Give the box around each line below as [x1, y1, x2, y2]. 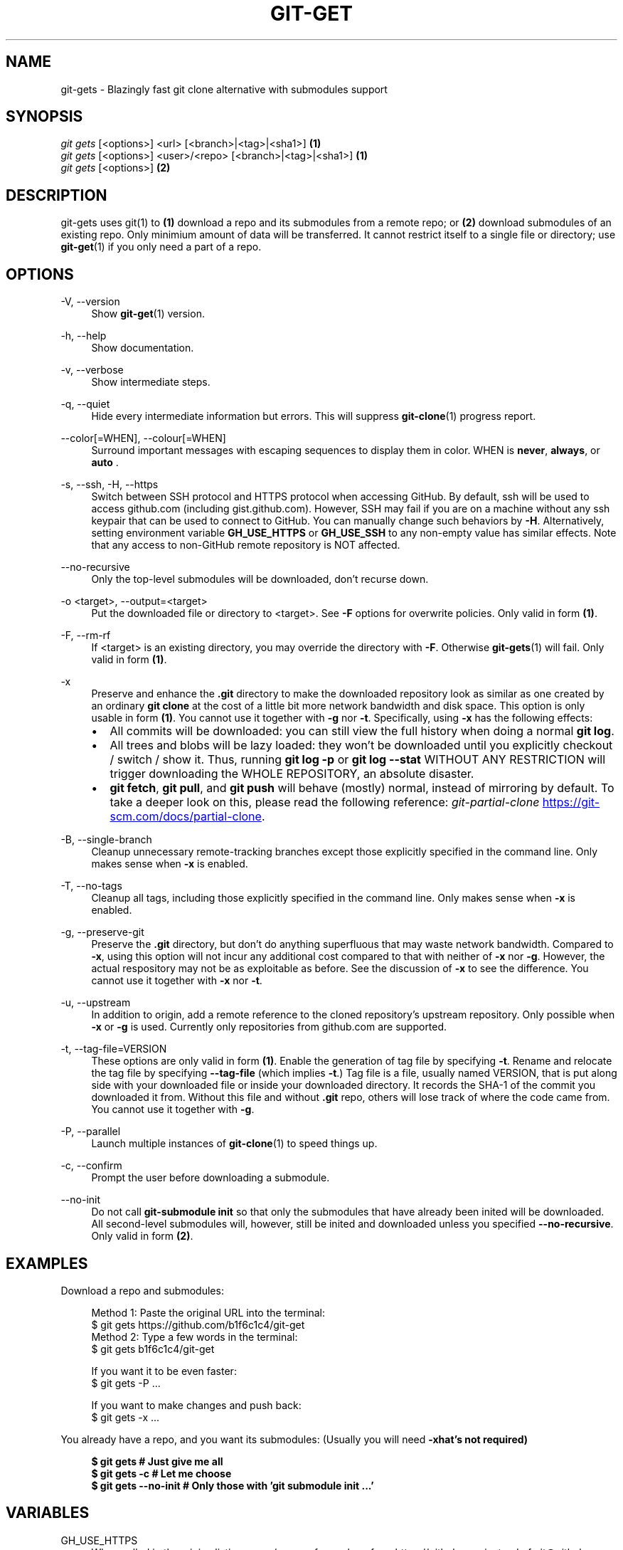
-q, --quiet [60, 398, 110, 411]
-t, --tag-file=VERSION [60, 1043, 167, 1055]
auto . [91, 456, 119, 469]
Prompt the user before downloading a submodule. [91, 1171, 330, 1184]
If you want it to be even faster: [91, 1364, 237, 1377]
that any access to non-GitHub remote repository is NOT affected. [91, 539, 400, 552]
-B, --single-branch [60, 833, 152, 846]
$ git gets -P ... [91, 1376, 161, 1389]
